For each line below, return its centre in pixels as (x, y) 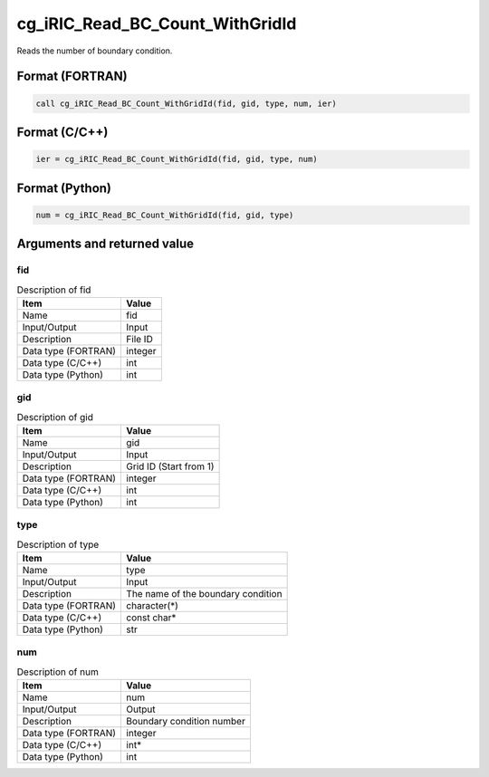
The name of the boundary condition (204, 594)
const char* (151, 618)
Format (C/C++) (62, 132)
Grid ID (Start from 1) (170, 466)
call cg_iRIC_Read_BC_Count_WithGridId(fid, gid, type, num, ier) (186, 103)
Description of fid (54, 290)
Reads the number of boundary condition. (95, 51)
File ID (139, 339)
